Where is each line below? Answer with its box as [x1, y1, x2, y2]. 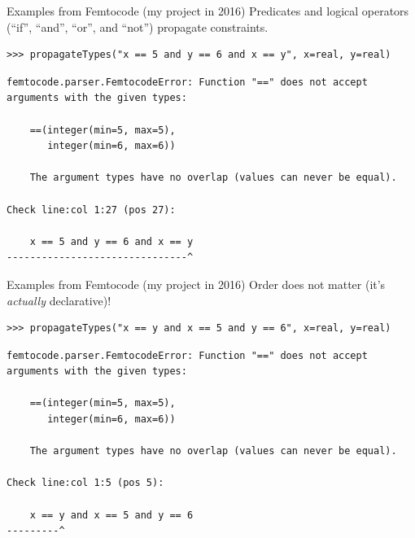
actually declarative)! [7, 291, 111, 308]
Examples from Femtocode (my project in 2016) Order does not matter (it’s [7, 275, 386, 292]
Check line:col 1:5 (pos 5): [7, 477, 164, 489]
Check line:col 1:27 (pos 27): [7, 203, 176, 216]
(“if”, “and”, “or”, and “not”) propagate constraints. [7, 18, 269, 35]
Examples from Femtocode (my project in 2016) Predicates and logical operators [7, 2, 409, 19]
